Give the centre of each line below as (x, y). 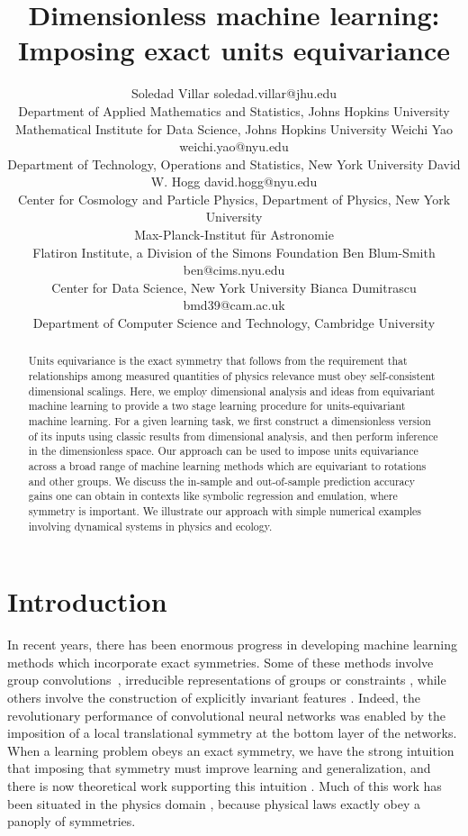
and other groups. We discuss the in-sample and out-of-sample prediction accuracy (222, 481)
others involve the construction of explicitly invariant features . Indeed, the (214, 698)
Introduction (87, 601)
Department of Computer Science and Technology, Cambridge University (234, 323)
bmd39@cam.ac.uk (234, 305)
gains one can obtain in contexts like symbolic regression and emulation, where (213, 496)
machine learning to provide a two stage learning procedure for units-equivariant (217, 406)
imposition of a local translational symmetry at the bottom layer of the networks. (232, 733)
